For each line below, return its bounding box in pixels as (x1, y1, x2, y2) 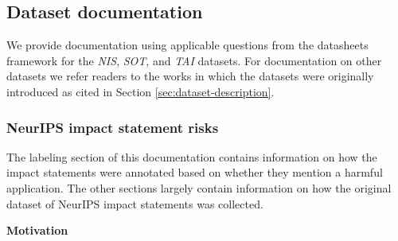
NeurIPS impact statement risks (6, 117, 219, 137)
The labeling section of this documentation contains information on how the (6, 148, 377, 165)
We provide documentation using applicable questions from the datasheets (6, 37, 369, 53)
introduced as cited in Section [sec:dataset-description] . (6, 83, 275, 99)
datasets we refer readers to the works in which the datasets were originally (6, 68, 374, 84)
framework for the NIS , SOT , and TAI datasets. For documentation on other (6, 52, 382, 68)
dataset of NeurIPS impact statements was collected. (6, 195, 263, 212)
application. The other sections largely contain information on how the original (6, 179, 392, 196)
